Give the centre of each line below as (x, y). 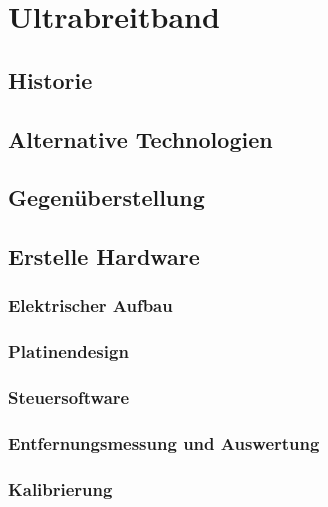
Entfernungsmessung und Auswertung (164, 442)
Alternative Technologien (140, 138)
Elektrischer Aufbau (90, 305)
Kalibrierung (60, 488)
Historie (50, 79)
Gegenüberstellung (106, 197)
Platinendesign (68, 351)
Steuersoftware (69, 397)
